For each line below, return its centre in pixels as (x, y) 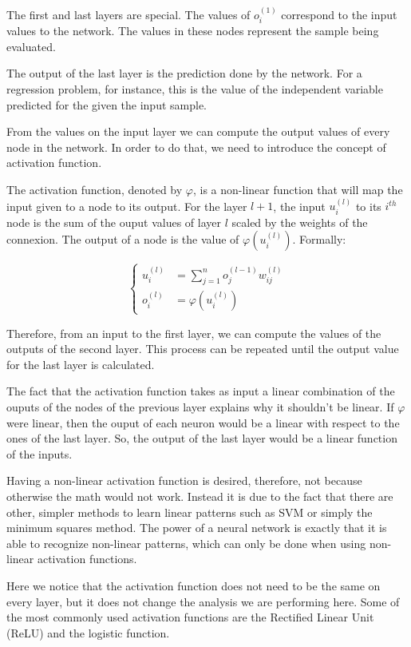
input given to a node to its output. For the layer (127, 206)
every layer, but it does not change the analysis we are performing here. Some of (203, 601)
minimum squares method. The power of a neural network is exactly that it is (197, 528)
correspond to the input (339, 14)
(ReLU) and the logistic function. (88, 632)
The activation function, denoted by (95, 189)
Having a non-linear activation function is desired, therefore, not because (184, 480)
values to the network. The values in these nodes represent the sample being (193, 31)
